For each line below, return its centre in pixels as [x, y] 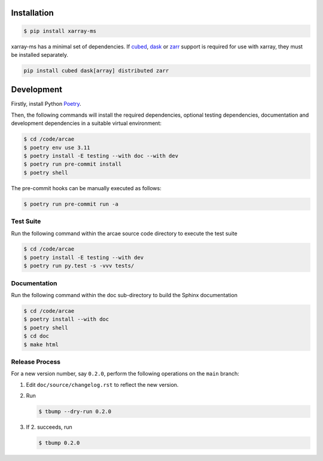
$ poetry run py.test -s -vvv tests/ [79, 266]
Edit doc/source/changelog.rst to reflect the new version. [102, 384]
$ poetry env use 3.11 [57, 147]
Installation [32, 13]
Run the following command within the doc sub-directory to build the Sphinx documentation [124, 295]
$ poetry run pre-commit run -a [71, 204]
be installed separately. [40, 54]
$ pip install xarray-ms [60, 31]
